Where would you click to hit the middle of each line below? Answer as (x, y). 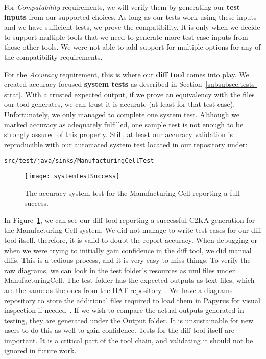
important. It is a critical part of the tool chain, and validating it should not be (129, 340)
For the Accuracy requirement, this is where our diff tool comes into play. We (127, 74)
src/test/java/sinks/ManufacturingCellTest (79, 161)
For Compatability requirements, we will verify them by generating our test (122, 7)
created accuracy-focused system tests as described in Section (103, 84)
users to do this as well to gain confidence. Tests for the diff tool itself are (119, 330)
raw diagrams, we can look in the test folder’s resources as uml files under (120, 270)
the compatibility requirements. (53, 57)
